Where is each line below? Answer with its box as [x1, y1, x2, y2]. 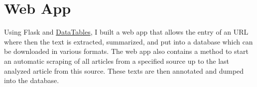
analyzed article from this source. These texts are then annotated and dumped [4, 65, 244, 76]
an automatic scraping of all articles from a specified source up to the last [4, 55, 230, 66]
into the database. [4, 75, 59, 86]
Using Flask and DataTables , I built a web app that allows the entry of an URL [4, 27, 249, 37]
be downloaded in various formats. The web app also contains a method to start [4, 46, 249, 56]
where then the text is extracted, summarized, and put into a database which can [4, 36, 253, 46]
